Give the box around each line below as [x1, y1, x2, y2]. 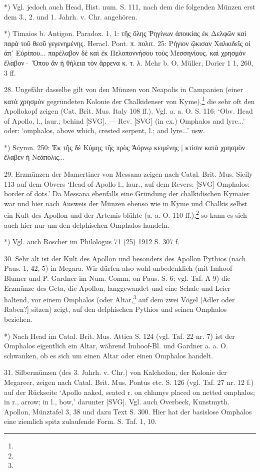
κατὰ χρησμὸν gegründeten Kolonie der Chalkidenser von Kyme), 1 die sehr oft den [4, 94, 255, 106]
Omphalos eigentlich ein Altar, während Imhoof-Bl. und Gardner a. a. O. [4, 340, 228, 351]
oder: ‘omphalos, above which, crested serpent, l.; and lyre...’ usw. [4, 125, 205, 136]
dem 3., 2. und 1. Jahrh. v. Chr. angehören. [4, 11, 137, 22]
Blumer [4, 272, 26, 283]
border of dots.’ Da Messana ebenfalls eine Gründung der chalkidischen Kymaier [4, 188, 250, 199]
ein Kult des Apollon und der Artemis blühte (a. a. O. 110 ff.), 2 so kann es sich [4, 208, 247, 220]
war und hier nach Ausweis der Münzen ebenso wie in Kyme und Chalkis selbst [4, 198, 248, 208]
